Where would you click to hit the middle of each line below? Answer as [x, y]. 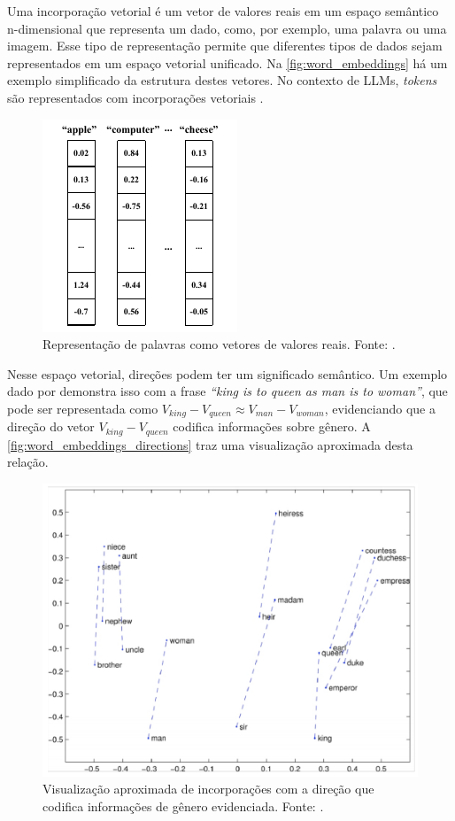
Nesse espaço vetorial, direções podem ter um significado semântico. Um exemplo [227, 373]
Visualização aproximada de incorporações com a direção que [208, 789]
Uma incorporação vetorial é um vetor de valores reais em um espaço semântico [223, 11]
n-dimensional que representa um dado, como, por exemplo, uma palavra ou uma [227, 28]
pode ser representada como [83, 408]
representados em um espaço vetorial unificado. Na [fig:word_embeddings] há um [227, 62]
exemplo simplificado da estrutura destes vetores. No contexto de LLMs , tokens [222, 80]
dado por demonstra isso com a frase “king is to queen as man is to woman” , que [227, 391]
